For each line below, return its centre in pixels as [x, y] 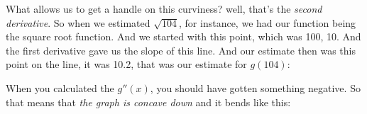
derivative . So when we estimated [78, 22]
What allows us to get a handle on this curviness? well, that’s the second [164, 8]
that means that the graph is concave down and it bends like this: [148, 102]
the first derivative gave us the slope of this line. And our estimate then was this [181, 50]
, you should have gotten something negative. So [255, 87]
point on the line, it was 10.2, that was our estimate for [126, 64]
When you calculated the [60, 87]
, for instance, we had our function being [268, 22]
